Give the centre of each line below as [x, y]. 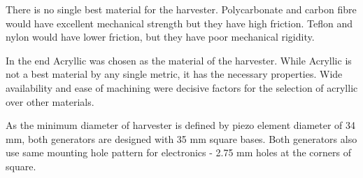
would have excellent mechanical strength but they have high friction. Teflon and [179, 23]
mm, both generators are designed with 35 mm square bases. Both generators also [181, 138]
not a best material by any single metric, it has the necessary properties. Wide [174, 74]
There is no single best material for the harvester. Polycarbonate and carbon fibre [181, 9]
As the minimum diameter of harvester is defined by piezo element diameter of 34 [181, 125]
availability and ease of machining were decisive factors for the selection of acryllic [182, 87]
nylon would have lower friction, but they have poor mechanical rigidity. [160, 37]
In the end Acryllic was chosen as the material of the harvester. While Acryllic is [179, 60]
